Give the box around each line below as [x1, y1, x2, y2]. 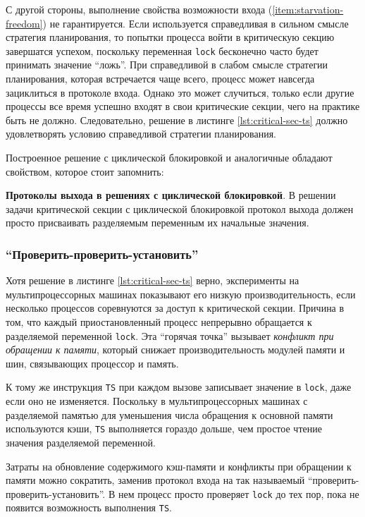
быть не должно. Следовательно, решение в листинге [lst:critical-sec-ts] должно [6, 112, 348, 127]
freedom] [6, 16, 43, 30]
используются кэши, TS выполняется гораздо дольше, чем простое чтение [6, 421, 322, 436]
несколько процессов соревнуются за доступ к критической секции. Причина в [6, 300, 345, 315]
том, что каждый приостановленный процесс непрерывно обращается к [6, 314, 312, 329]
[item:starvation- [272, 2, 344, 16]
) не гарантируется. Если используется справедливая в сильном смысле [42, 16, 349, 30]
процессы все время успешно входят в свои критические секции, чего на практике [6, 99, 360, 114]
